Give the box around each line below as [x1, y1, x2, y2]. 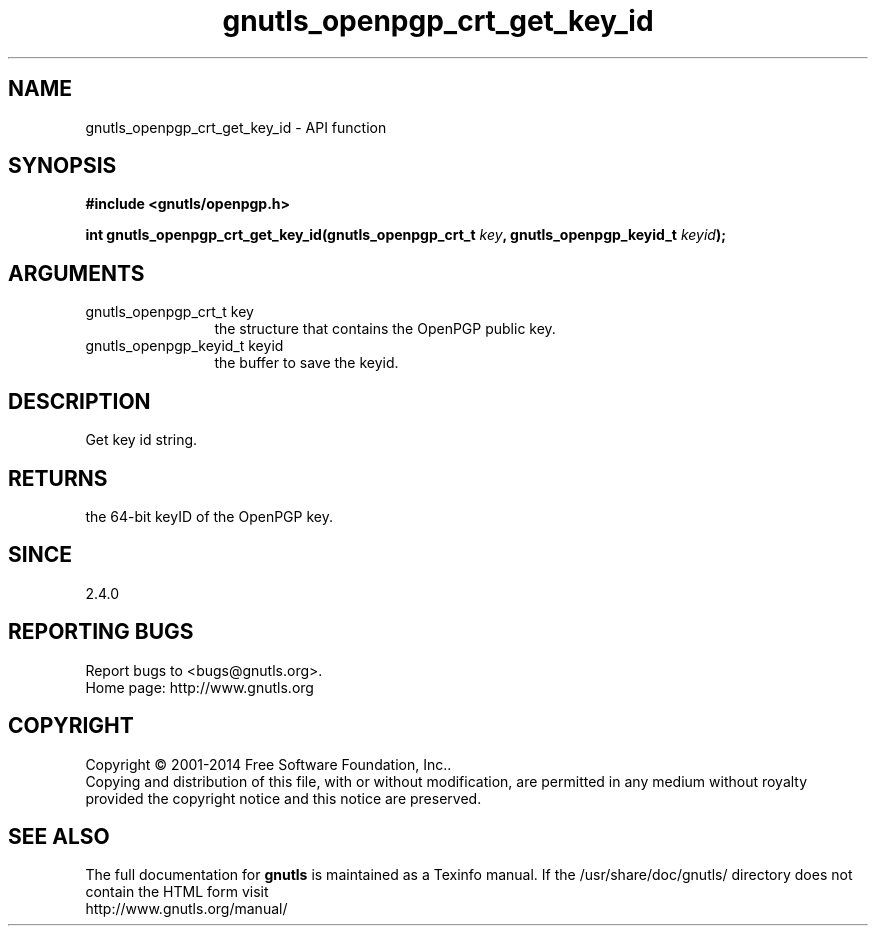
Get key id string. [85, 431, 198, 449]
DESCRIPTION [8, 388, 151, 414]
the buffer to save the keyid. [214, 354, 399, 372]
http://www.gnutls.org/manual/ [85, 900, 288, 918]
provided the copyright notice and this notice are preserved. [85, 789, 482, 807]
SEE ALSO [8, 823, 110, 849]
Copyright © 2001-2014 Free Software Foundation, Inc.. [85, 755, 452, 773]
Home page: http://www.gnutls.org [85, 678, 314, 696]
